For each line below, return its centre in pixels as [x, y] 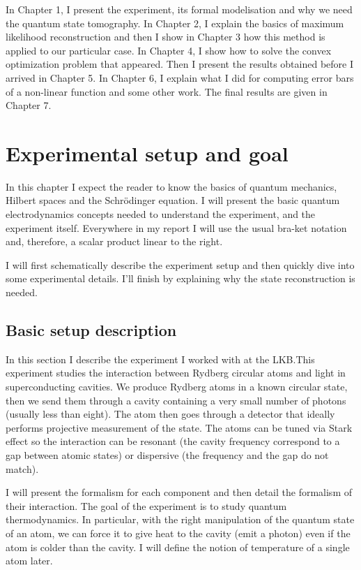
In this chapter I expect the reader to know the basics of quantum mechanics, [171, 186]
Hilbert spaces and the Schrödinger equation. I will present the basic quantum [173, 200]
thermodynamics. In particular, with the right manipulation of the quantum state [180, 519]
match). [22, 468]
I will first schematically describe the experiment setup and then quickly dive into [180, 264]
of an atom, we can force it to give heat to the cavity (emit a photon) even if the [178, 533]
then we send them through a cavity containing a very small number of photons [176, 400]
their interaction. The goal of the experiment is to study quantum [146, 505]
